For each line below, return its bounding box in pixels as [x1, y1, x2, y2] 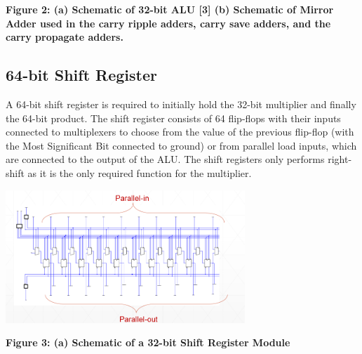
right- [328, 152, 352, 166]
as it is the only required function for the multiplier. [27, 165, 252, 180]
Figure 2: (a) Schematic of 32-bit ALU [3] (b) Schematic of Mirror [6, 2, 334, 16]
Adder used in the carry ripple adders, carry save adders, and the [6, 15, 331, 30]
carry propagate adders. [6, 29, 123, 44]
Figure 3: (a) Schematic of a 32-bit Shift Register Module [6, 335, 290, 350]
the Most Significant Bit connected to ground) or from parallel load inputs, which [6, 138, 357, 152]
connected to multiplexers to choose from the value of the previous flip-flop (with [6, 124, 354, 139]
